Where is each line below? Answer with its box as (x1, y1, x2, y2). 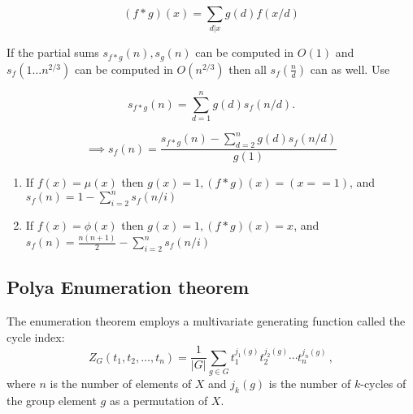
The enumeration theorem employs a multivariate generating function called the (7, 313, 406, 330)
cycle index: (7, 328, 65, 345)
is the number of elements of (50, 375, 192, 392)
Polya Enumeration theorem (7, 274, 250, 300)
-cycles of (360, 375, 406, 392)
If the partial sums (7, 44, 99, 61)
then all (228, 60, 267, 77)
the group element (7, 391, 97, 408)
